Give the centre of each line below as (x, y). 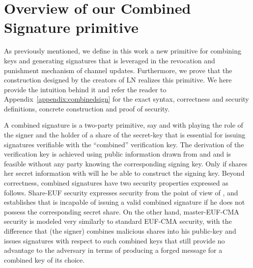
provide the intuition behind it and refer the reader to (85, 89)
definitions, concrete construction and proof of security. (87, 108)
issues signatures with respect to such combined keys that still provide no (114, 240)
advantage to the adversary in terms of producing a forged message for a (113, 250)
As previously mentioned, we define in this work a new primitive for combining (123, 51)
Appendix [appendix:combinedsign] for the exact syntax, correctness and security (126, 99)
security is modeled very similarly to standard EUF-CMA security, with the (118, 221)
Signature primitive (71, 27)
